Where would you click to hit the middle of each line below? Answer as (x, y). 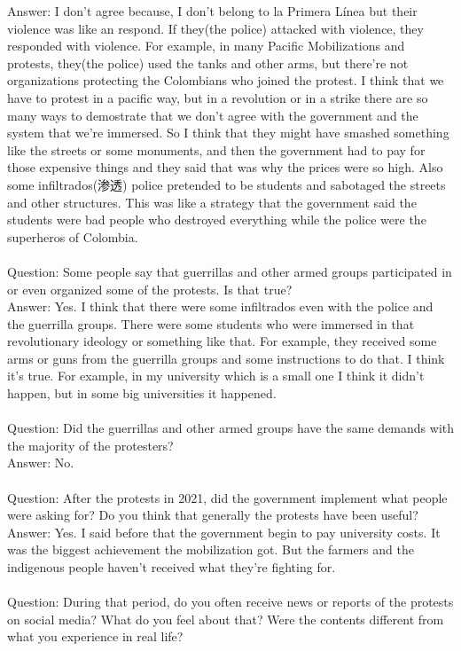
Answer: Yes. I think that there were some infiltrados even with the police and (220, 306)
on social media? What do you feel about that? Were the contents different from (226, 619)
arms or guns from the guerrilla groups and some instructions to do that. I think (226, 358)
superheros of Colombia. (73, 236)
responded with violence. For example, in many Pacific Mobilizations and (206, 46)
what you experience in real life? (95, 636)
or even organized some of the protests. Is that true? (150, 289)
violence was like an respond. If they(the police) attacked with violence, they (215, 28)
